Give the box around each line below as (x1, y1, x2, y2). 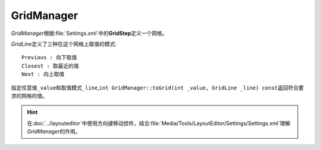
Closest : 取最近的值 (21, 62, 80, 69)
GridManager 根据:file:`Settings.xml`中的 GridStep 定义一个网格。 (11, 30, 168, 37)
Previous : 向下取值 (21, 54, 77, 61)
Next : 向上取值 (21, 71, 65, 78)
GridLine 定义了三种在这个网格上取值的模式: (11, 40, 117, 47)
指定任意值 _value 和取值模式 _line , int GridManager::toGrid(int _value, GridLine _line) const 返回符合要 (11, 84, 304, 91)
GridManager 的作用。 (27, 128, 81, 135)
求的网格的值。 (11, 92, 48, 99)
